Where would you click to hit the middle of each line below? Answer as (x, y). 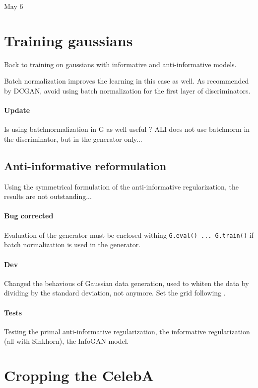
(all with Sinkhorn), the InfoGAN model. (66, 341)
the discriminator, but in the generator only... (73, 139)
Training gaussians (68, 40)
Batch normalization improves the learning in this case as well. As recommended (127, 81)
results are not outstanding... (48, 196)
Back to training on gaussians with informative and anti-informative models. (120, 64)
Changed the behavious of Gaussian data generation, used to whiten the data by (127, 283)
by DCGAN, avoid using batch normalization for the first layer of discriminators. (127, 90)
